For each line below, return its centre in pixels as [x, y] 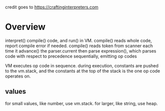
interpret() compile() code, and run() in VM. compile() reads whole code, [79, 40]
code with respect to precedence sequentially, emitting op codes [71, 56]
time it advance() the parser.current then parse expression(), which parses [81, 51]
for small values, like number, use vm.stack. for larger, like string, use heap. [82, 103]
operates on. [18, 76]
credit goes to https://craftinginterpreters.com [52, 7]
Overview [25, 27]
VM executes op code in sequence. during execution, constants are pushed [82, 65]
